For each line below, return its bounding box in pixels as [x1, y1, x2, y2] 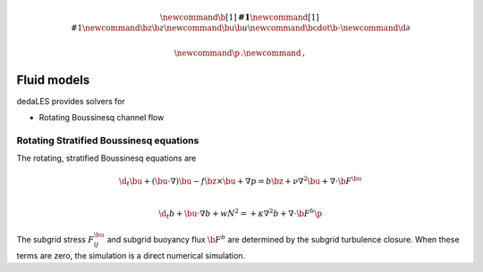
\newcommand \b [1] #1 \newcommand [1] [159, 12, 319, 22]
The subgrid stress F [16, 235, 94, 245]
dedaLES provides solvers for [16, 95, 125, 106]
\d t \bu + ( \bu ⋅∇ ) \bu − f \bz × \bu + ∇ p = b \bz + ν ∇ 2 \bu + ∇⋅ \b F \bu [118, 174, 362, 188]
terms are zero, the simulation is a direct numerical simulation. [16, 250, 246, 260]
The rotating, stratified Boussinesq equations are [16, 152, 197, 164]
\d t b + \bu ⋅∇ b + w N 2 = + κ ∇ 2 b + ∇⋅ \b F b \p [157, 207, 323, 220]
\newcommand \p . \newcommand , [174, 47, 306, 58]
